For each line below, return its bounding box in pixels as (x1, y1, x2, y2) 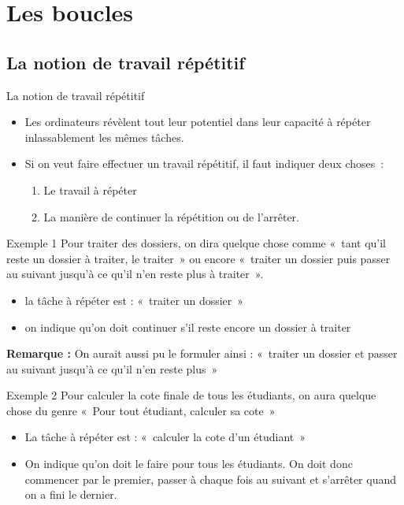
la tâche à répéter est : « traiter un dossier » (24, 291, 244, 308)
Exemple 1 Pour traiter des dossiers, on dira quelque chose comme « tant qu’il (6, 235, 387, 251)
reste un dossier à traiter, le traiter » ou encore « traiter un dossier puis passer (6, 250, 391, 266)
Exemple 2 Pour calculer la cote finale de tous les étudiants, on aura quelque (6, 387, 376, 403)
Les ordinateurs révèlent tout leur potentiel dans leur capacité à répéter (24, 113, 371, 130)
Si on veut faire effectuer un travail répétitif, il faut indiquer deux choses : (24, 155, 384, 172)
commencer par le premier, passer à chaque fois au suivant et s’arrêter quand (24, 470, 397, 487)
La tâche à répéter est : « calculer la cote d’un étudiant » (24, 429, 306, 445)
